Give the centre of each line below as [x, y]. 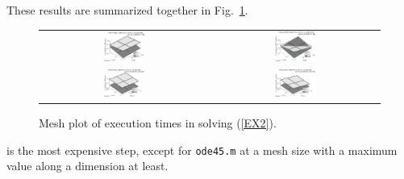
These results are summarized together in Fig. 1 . [127, 10]
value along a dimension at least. [87, 166]
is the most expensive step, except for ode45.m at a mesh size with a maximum [202, 150]
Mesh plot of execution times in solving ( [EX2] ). [158, 123]
